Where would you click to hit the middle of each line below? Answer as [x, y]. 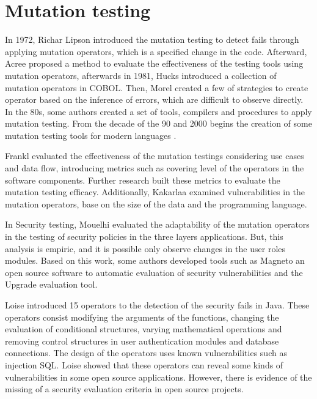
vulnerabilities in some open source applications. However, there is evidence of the [158, 377]
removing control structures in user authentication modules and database [142, 341]
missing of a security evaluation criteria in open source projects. [124, 389]
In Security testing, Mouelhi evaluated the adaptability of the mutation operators [157, 224]
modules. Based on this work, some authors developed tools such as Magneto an [155, 260]
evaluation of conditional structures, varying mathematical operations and [144, 329]
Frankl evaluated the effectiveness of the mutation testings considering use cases [155, 156]
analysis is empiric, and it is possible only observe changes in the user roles [145, 248]
